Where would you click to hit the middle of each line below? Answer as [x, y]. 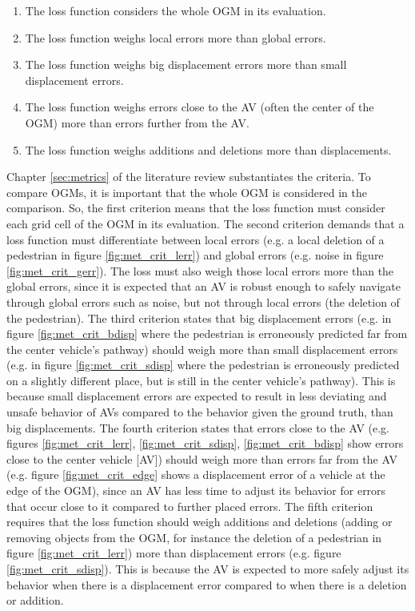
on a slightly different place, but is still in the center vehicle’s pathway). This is [201, 380]
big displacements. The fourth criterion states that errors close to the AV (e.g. [198, 427]
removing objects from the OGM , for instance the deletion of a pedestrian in [194, 537]
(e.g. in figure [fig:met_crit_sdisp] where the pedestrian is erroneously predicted [203, 365]
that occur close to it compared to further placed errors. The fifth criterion [190, 506]
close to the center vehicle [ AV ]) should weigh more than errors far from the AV [202, 458]
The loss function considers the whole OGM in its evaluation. [176, 10]
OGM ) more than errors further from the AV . [137, 122]
